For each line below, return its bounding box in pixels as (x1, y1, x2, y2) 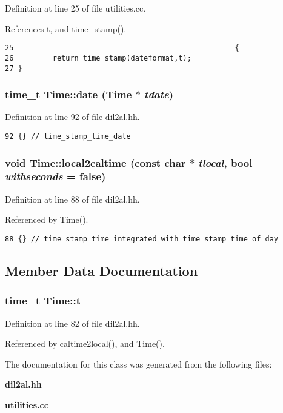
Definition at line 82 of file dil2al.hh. (5, 317, 140, 329)
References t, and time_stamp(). (5, 22, 127, 35)
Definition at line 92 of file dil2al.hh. (5, 110, 140, 123)
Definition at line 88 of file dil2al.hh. (5, 192, 140, 205)
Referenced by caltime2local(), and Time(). (5, 337, 165, 350)
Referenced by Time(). (5, 213, 88, 226)
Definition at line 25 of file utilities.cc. (5, 2, 146, 14)
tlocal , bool (198, 155, 253, 170)
